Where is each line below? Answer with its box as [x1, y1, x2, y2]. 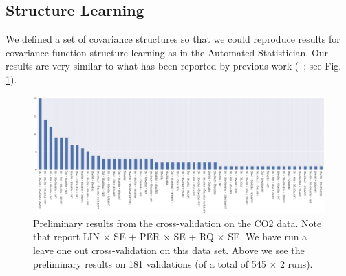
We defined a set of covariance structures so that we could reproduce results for [6, 32, 340, 46]
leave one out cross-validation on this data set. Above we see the [33, 242, 305, 257]
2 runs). [279, 256, 313, 270]
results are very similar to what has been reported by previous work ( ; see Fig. [6, 59, 342, 73]
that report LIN [33, 229, 100, 244]
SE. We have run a [228, 229, 307, 244]
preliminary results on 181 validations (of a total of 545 [33, 256, 266, 270]
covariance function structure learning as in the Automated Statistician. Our [6, 45, 329, 59]
